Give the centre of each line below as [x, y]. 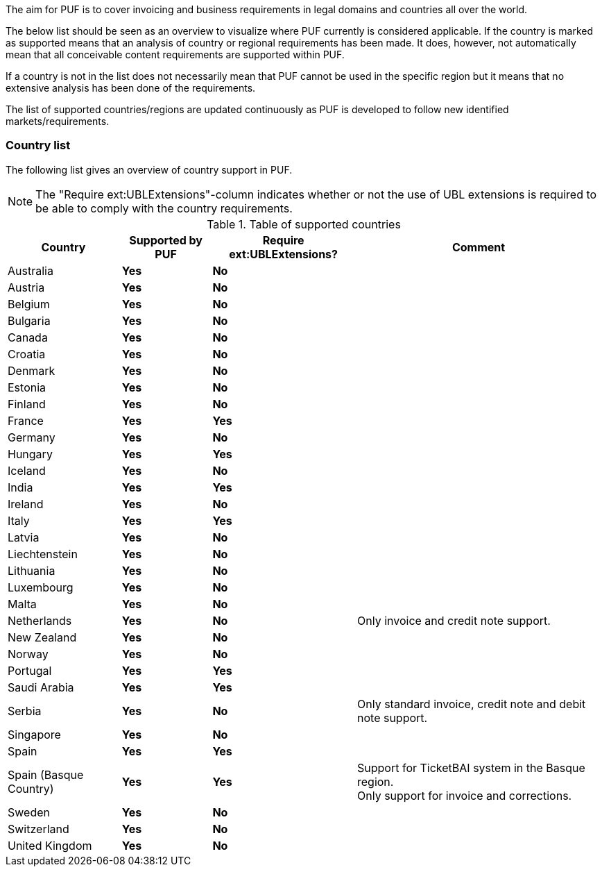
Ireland [26, 504]
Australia [31, 270]
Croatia [27, 354]
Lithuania [32, 570]
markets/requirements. [58, 121]
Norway [28, 654]
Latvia [24, 537]
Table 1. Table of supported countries [304, 224]
